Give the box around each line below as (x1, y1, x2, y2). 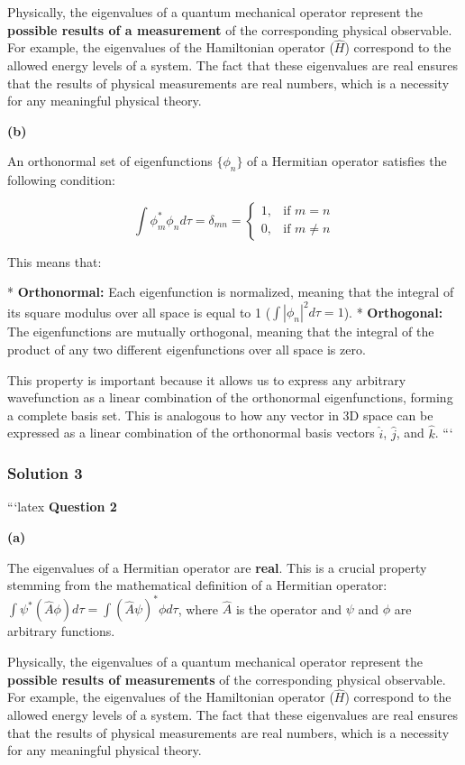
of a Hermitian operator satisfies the (247, 152, 447, 171)
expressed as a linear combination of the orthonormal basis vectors (7, 423, 375, 442)
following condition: (7, 171, 115, 189)
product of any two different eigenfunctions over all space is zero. (7, 340, 366, 359)
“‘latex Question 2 (7, 497, 117, 516)
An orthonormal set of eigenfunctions (7, 152, 213, 171)
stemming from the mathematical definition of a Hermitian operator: (7, 576, 387, 594)
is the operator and (235, 599, 342, 618)
